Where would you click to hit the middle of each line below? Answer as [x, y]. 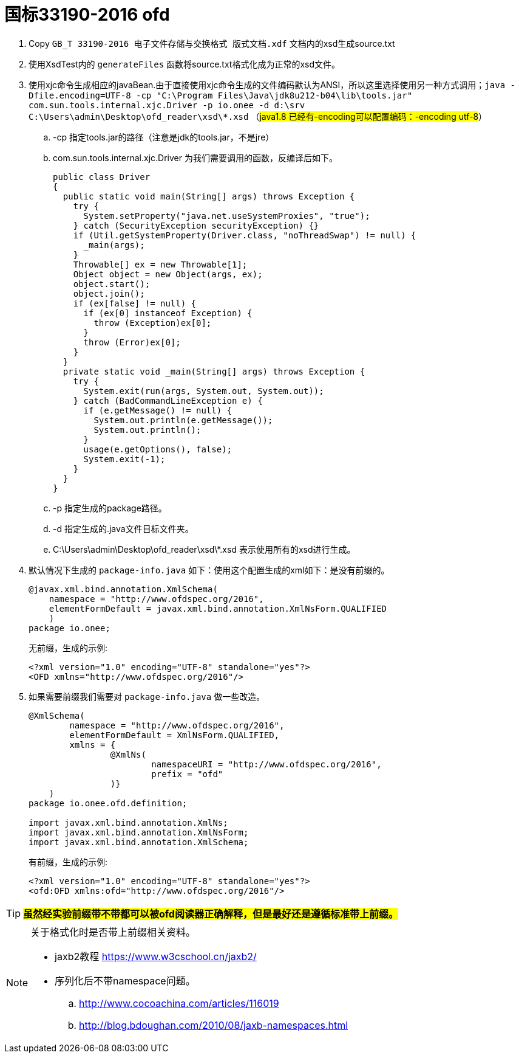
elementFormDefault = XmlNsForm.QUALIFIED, [175, 735]
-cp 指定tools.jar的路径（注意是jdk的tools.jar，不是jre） [164, 137]
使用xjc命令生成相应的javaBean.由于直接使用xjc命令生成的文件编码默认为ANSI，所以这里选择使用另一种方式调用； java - [272, 85]
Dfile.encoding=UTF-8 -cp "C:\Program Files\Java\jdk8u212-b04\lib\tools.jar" [221, 95]
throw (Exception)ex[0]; [153, 323]
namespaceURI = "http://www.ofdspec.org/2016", [266, 764]
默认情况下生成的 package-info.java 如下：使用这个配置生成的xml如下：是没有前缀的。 [209, 570]
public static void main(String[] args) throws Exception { [209, 196]
